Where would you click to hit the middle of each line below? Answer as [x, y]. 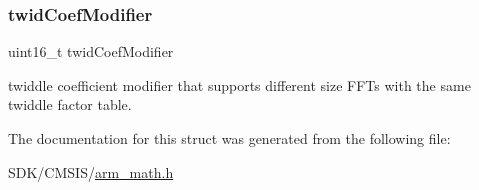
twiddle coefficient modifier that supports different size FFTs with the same [239, 84]
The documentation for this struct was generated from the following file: [229, 138]
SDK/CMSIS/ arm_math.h [91, 171]
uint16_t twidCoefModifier [91, 51]
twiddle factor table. [70, 104]
